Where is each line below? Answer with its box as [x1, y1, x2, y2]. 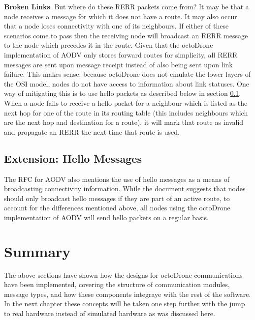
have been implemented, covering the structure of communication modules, [4, 279, 230, 290]
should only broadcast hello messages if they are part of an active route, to [4, 193, 230, 203]
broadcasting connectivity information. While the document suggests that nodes [4, 183, 246, 194]
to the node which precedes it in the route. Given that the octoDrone [4, 40, 213, 50]
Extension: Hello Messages [4, 150, 142, 166]
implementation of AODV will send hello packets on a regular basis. [4, 212, 209, 222]
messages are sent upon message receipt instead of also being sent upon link [4, 59, 233, 69]
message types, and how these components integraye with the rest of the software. [4, 289, 251, 299]
